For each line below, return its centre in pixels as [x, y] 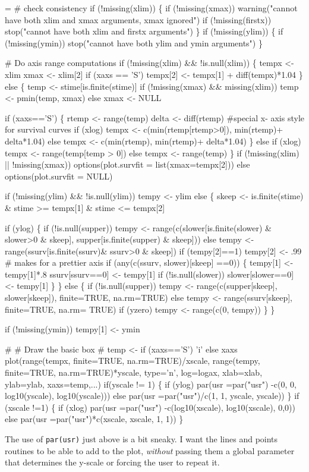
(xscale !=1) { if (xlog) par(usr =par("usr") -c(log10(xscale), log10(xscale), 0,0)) [150, 407]
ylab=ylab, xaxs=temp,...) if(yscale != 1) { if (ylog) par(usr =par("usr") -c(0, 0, [151, 384]
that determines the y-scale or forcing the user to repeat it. [112, 462]
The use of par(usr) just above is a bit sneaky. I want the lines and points [141, 439]
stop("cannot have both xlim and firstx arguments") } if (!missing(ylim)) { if [144, 31]
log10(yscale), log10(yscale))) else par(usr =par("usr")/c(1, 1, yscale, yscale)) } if [152, 396]
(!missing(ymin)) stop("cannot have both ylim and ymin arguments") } [134, 43]
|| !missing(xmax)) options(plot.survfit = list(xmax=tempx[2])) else [127, 164]
